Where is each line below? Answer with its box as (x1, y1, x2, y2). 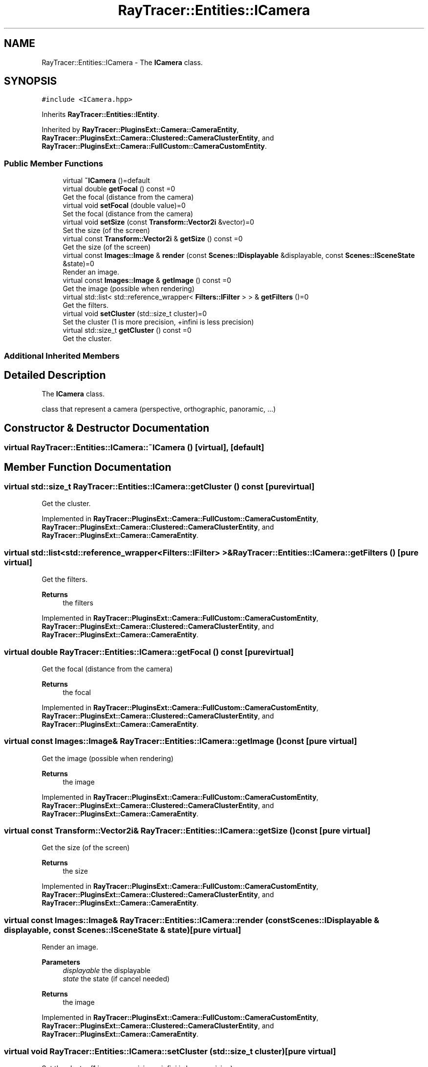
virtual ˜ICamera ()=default (63, 176, 150, 185)
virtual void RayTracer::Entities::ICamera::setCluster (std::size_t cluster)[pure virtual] (4, 1046, 336, 1056)
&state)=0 (63, 259, 94, 268)
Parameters (42, 958, 81, 967)
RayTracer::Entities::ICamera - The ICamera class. (42, 58, 203, 67)
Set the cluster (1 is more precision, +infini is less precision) (63, 318, 254, 326)
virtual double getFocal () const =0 (63, 185, 175, 193)
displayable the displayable (63, 966, 150, 975)
